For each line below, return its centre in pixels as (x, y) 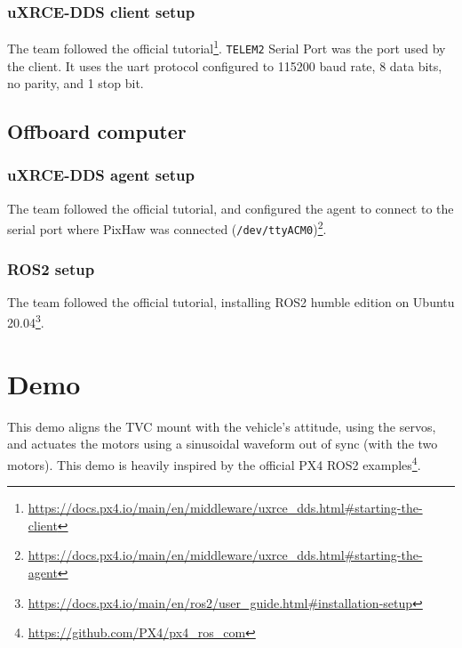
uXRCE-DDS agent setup (101, 175)
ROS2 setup (51, 268)
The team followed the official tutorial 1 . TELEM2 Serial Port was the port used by (227, 47)
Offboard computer (97, 131)
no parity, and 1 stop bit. (76, 83)
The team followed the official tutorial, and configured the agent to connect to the (231, 208)
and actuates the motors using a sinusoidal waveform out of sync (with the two (223, 444)
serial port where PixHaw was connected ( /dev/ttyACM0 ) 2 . (167, 227)
